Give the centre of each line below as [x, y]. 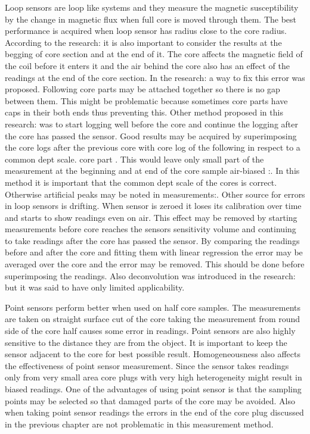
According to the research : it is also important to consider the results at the [143, 42]
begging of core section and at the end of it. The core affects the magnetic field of [154, 54]
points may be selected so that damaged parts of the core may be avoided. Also [150, 400]
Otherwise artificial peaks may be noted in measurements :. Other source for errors [155, 194]
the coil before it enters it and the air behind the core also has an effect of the [147, 65]
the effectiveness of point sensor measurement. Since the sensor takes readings [147, 365]
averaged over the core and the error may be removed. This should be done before [155, 264]
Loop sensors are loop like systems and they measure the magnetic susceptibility [152, 7]
